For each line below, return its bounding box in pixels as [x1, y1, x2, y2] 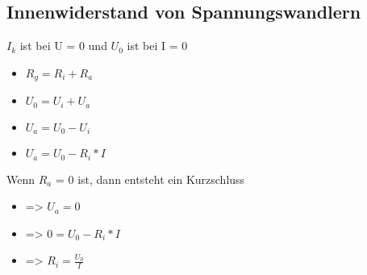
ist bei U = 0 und [19, 37, 107, 54]
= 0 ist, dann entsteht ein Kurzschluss [55, 170, 245, 187]
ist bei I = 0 [127, 37, 188, 54]
